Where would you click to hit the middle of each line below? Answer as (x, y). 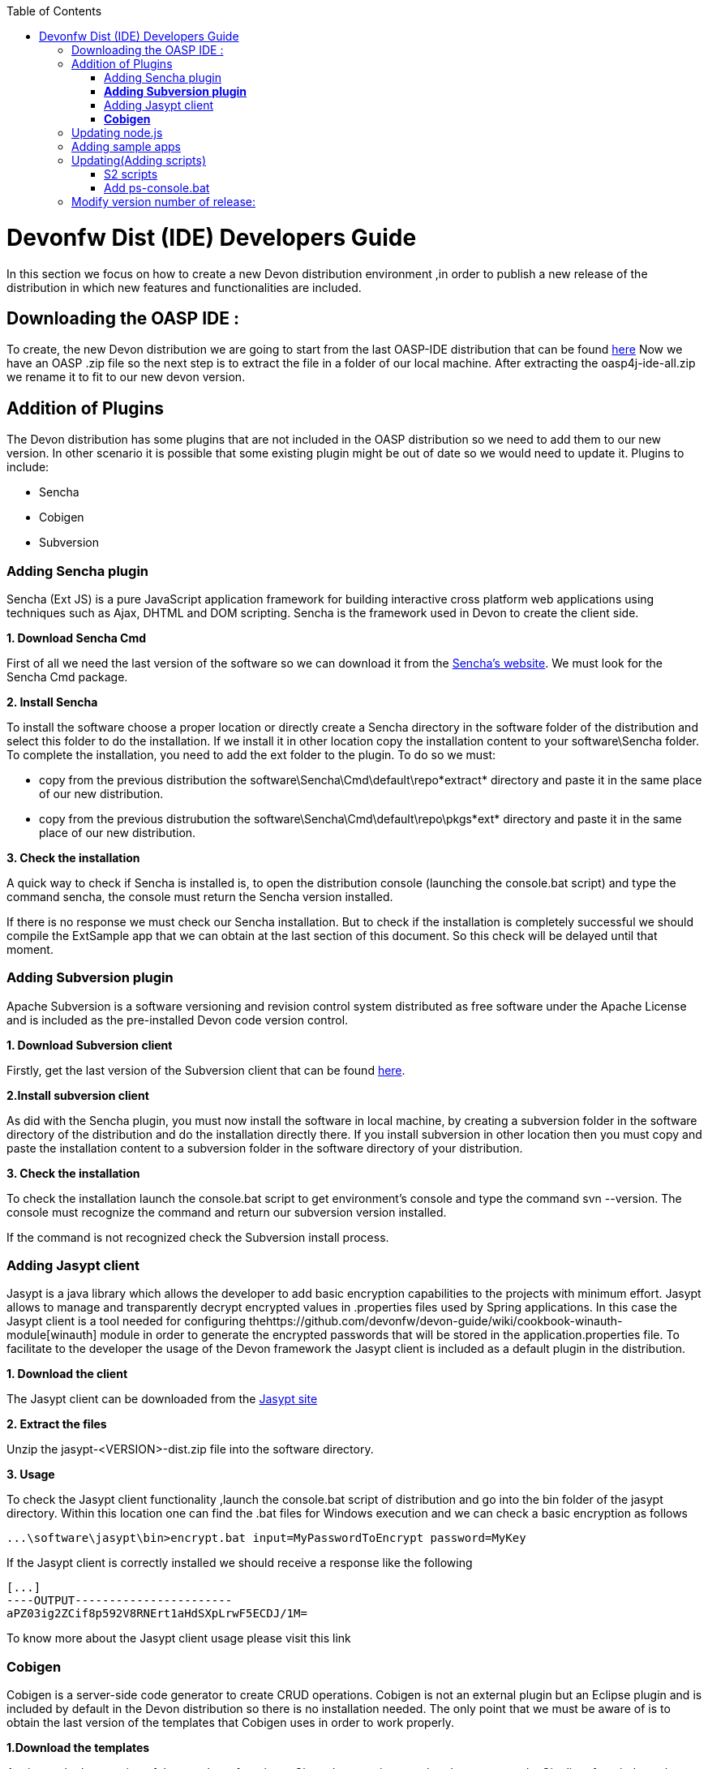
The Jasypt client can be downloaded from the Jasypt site (162, 1399)
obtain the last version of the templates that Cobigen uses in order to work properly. (231, 1723)
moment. (30, 949)
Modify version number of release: (164, 202)
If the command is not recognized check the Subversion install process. (198, 1237)
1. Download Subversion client (90, 1045)
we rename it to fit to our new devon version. (126, 377)
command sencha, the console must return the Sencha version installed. (200, 896)
